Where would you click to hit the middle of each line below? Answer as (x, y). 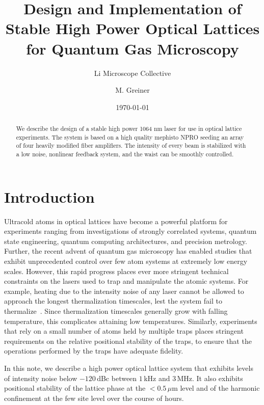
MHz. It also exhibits (210, 378)
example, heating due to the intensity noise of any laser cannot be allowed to (124, 291)
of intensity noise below (41, 378)
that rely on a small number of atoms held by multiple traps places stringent (124, 331)
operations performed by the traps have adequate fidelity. (94, 351)
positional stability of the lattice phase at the (75, 388)
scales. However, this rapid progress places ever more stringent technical (116, 271)
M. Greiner (133, 90)
